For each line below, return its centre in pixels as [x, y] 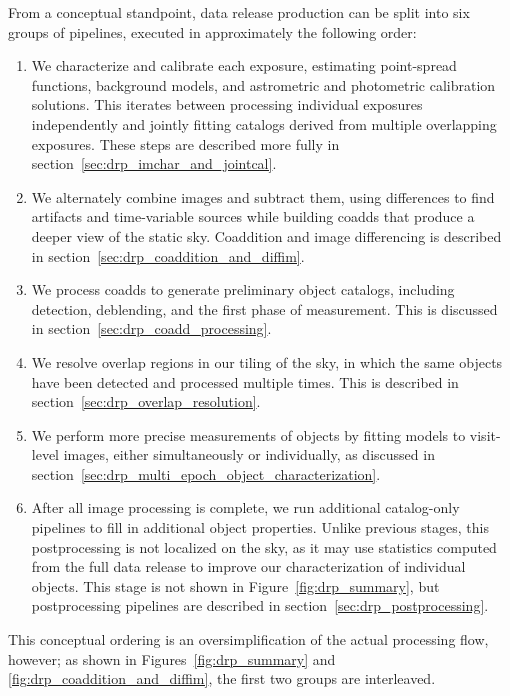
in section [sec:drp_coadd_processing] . [151, 328]
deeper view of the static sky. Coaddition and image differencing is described [266, 235]
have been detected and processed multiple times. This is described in [245, 381]
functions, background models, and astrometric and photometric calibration [263, 84]
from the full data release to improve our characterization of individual [248, 566]
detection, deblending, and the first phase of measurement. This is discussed [264, 308]
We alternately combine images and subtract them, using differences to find [263, 196]
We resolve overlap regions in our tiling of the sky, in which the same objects [267, 361]
